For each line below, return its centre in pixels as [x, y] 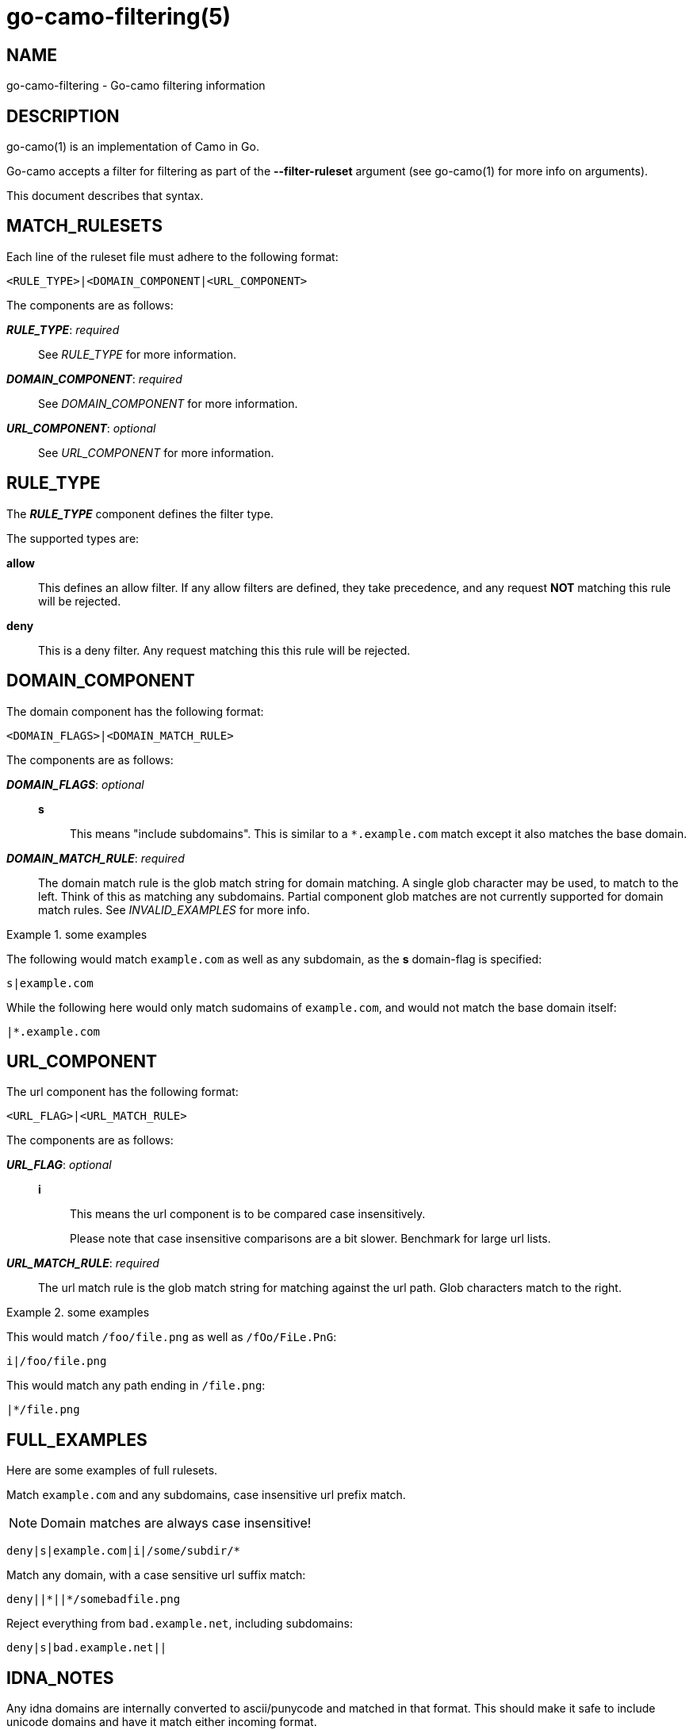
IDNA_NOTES [60, 1678]
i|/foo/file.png [57, 1361]
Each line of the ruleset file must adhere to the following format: [172, 256]
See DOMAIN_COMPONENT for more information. [168, 403]
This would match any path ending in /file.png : [136, 1386]
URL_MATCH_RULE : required [83, 1263]
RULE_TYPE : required [63, 329]
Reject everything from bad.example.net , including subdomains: [180, 1624]
